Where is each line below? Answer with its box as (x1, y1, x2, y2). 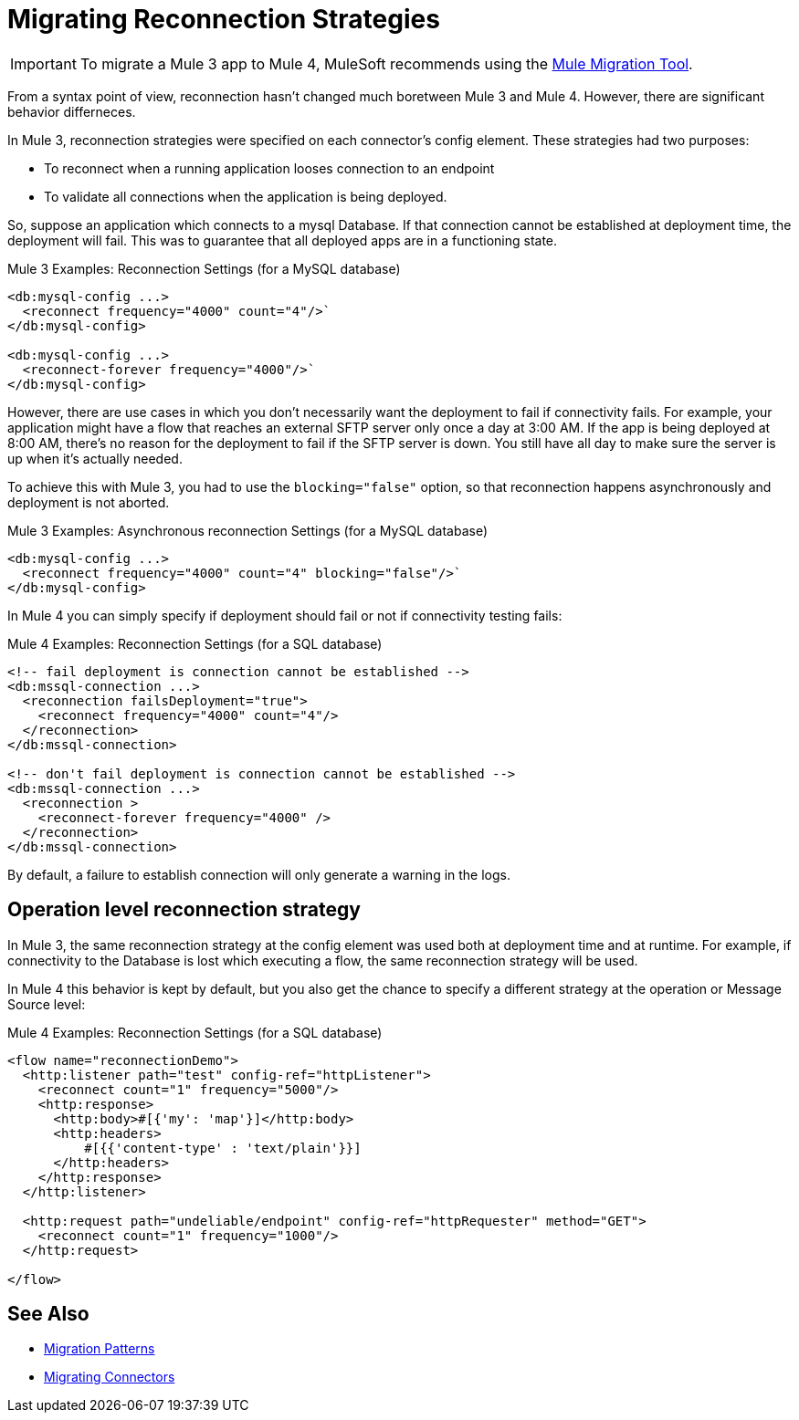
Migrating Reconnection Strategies (7, 4, 440, 35)
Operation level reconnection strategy (7, 898, 361, 922)
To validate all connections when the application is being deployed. (44, 188, 447, 204)
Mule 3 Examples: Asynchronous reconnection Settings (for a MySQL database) (7, 522, 489, 538)
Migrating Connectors (44, 1369, 175, 1385)
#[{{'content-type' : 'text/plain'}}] (84, 1140, 362, 1155)
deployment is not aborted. (7, 494, 170, 510)
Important (10, 54, 77, 73)
